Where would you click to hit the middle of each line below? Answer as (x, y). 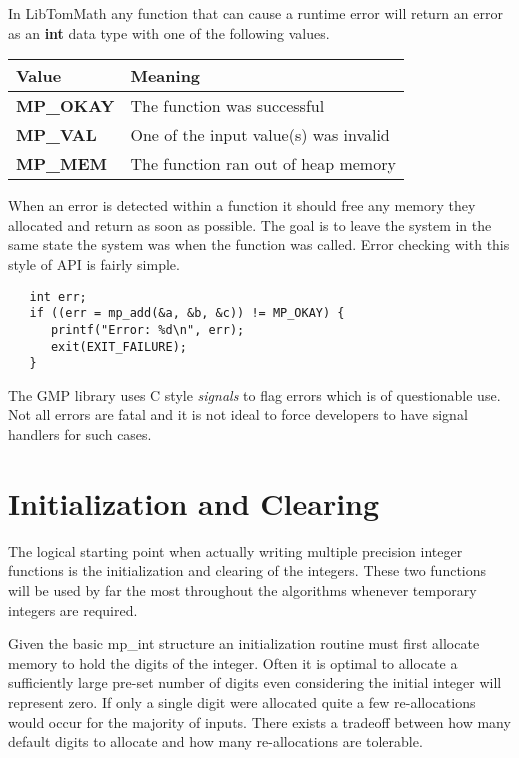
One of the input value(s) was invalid (260, 135)
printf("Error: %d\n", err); (147, 329)
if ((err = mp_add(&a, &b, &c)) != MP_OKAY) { (187, 313)
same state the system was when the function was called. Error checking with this (259, 244)
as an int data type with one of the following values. (169, 32)
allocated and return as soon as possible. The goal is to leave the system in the (250, 224)
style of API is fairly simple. (94, 263)
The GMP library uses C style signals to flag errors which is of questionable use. (254, 394)
